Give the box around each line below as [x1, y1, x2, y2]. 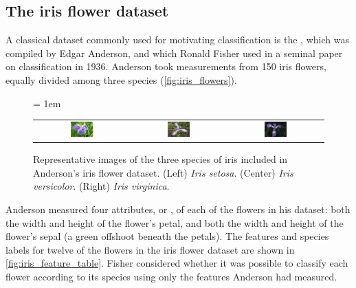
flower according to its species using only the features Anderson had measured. [5, 269, 337, 283]
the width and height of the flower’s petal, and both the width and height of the [5, 215, 344, 230]
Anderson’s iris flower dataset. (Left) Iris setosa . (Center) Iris [33, 165, 293, 179]
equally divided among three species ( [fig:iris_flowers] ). [5, 72, 237, 87]
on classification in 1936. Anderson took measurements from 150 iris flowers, [5, 59, 326, 74]
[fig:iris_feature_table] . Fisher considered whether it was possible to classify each [5, 256, 348, 270]
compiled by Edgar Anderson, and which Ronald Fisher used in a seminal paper [5, 45, 343, 60]
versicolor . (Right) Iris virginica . [33, 179, 170, 193]
